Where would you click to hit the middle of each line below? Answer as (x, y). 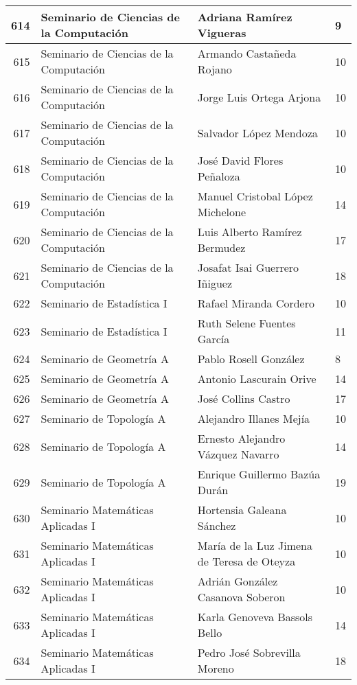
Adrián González (238, 581)
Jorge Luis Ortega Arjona (259, 97)
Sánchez (217, 525)
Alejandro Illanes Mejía (254, 418)
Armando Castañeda (247, 53)
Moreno (216, 668)
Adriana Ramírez (245, 17)
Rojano (215, 69)
